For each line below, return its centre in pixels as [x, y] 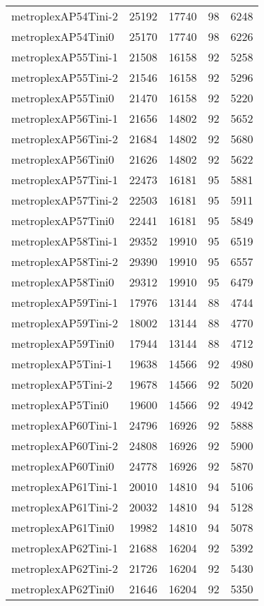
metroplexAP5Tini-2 [62, 384]
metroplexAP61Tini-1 [65, 486]
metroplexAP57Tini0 [63, 220]
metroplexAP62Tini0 [63, 589]
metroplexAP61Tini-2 [65, 507]
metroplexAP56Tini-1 [65, 118]
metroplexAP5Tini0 [60, 405]
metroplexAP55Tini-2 [65, 77]
